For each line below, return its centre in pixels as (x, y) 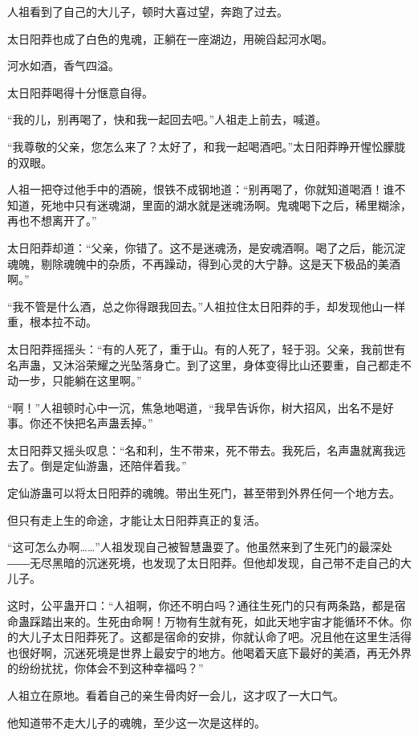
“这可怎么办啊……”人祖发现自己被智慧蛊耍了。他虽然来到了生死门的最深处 (200, 547)
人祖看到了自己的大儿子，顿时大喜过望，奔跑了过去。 (148, 11)
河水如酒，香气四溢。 (63, 65)
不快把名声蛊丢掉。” (102, 423)
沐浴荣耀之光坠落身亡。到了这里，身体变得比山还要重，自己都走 (231, 364)
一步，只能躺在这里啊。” (80, 380)
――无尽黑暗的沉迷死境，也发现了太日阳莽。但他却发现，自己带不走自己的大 (209, 562)
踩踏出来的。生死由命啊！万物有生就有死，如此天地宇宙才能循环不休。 (215, 621)
